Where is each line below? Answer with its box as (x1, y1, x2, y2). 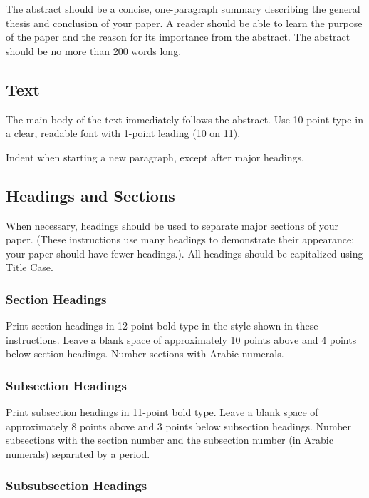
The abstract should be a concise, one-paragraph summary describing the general (6, 1, 360, 16)
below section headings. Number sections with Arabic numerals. (6, 346, 284, 361)
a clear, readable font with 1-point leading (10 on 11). (6, 126, 241, 141)
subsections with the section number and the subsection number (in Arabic (6, 432, 333, 447)
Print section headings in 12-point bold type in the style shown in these (6, 318, 318, 333)
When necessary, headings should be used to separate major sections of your (6, 218, 339, 233)
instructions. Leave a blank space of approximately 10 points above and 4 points (6, 332, 357, 347)
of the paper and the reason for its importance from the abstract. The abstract (6, 29, 350, 44)
